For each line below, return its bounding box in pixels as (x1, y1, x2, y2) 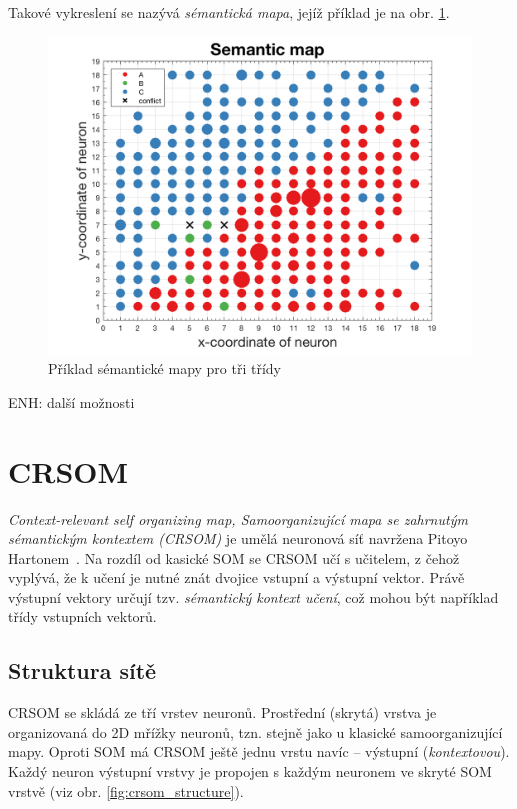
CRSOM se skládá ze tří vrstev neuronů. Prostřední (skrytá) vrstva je (8, 702, 437, 723)
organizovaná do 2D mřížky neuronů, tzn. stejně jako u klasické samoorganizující (8, 721, 503, 742)
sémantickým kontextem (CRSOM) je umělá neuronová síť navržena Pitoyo (8, 528, 468, 549)
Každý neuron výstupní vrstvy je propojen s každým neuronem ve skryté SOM (8, 761, 492, 782)
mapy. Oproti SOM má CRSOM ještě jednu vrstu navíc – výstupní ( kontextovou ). (8, 741, 510, 762)
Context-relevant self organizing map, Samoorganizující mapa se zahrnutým (8, 508, 468, 529)
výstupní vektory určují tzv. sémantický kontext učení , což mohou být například (8, 586, 499, 607)
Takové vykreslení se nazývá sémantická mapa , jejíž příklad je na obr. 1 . (8, 2, 450, 22)
